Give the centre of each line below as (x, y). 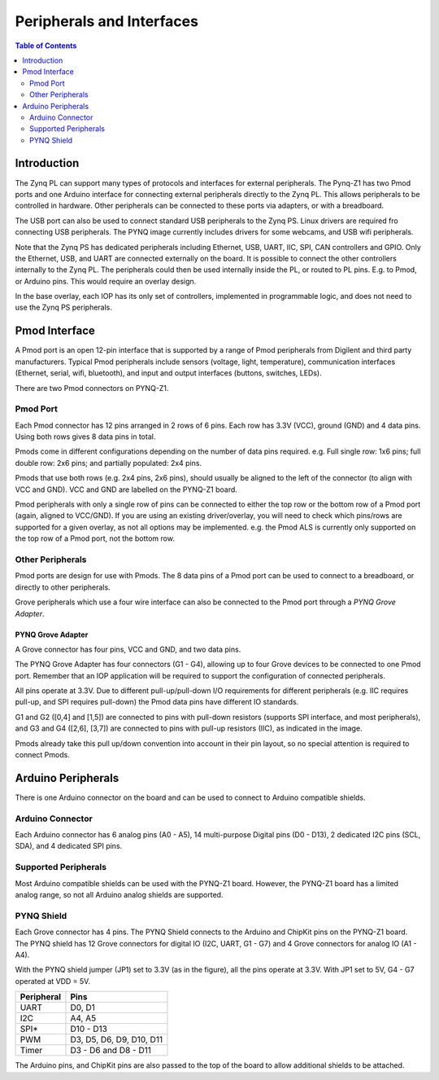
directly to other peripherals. (63, 587)
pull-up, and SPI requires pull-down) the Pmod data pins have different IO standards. (157, 702)
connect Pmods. (43, 755)
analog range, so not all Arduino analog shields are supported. (119, 895)
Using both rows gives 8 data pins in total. (85, 437)
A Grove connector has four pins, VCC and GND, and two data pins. (128, 649)
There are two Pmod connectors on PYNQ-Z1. (92, 388)
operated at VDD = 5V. (53, 981)
